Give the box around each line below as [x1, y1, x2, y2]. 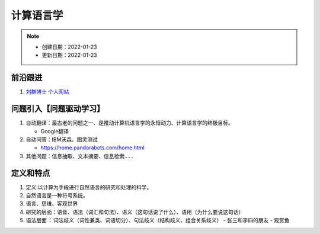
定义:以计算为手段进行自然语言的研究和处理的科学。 [25, 184, 152, 191]
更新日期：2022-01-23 [41, 52, 97, 59]
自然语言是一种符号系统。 [25, 192, 88, 198]
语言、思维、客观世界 [25, 200, 78, 207]
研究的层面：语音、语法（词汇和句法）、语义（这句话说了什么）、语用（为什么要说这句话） [25, 208, 244, 216]
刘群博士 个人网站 [25, 88, 69, 95]
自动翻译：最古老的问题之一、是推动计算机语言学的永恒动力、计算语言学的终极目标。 [25, 119, 233, 127]
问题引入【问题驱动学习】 [11, 104, 105, 114]
